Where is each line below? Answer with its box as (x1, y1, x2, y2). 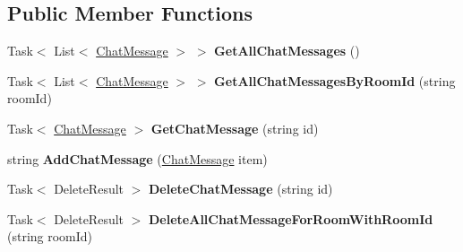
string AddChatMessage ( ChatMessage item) (7, 149, 268, 168)
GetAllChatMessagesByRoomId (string (214, 71, 456, 90)
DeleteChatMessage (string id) (149, 179, 333, 198)
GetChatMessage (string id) (150, 118, 319, 137)
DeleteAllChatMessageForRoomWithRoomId (149, 209, 433, 228)
